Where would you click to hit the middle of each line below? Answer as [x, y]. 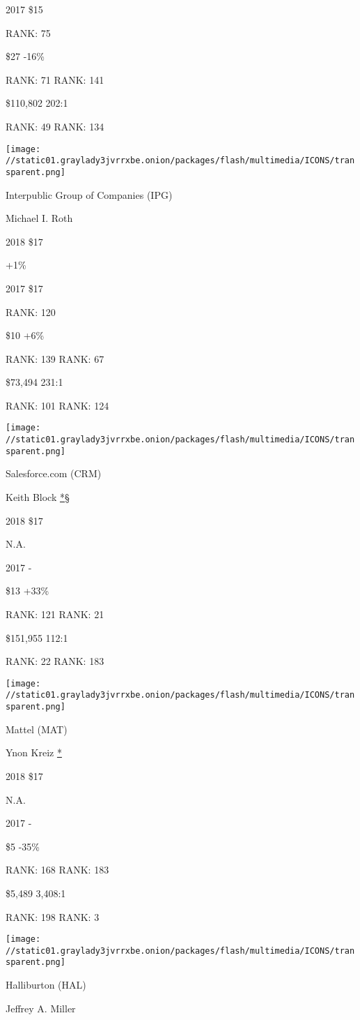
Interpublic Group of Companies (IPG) [89, 194]
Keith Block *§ [38, 497]
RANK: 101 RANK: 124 [57, 405]
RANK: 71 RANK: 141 [55, 79]
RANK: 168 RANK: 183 [57, 870]
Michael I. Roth [39, 218]
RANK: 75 [28, 32]
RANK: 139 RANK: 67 [55, 358]
